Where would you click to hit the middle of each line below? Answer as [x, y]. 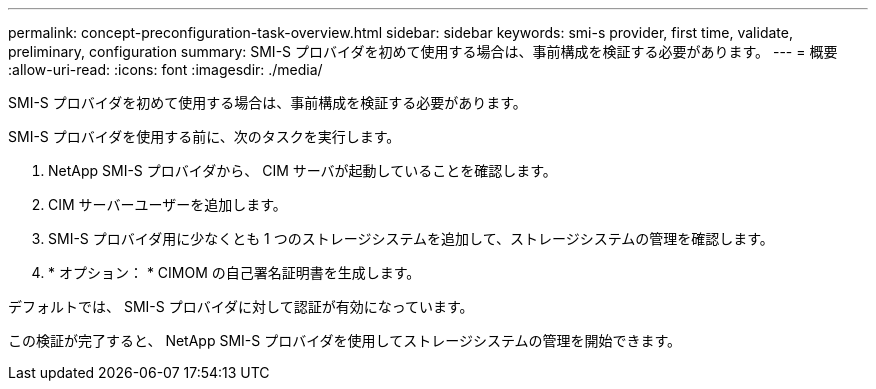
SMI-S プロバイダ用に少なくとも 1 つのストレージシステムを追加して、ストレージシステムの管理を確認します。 [411, 238]
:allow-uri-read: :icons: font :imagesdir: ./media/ [165, 69]
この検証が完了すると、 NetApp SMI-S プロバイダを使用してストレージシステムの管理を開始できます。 [345, 340]
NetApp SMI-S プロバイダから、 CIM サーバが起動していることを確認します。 [302, 170]
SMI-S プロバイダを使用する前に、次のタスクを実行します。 [204, 136]
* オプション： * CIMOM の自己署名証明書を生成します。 [234, 272]
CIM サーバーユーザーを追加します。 [167, 204]
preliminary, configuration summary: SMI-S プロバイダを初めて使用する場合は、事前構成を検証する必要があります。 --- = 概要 [423, 51]
